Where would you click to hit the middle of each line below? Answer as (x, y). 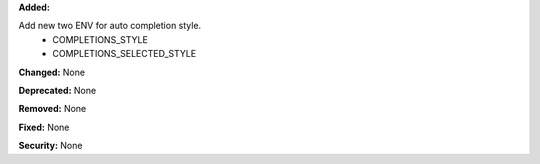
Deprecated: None (57, 90)
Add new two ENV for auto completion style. (110, 26)
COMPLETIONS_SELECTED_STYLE (124, 54)
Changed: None (51, 72)
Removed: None (52, 109)
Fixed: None (44, 127)
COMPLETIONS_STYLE (100, 39)
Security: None (50, 146)
